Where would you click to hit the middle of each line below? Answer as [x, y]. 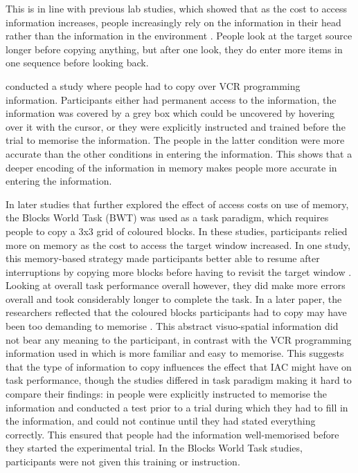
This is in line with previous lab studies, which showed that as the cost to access [177, 8]
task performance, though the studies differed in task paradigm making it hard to [179, 380]
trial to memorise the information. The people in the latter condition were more [175, 140]
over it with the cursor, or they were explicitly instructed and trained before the [176, 126]
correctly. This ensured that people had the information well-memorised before [172, 434]
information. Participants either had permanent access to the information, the [171, 99]
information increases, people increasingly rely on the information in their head [173, 22]
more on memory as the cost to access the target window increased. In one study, [178, 244]
